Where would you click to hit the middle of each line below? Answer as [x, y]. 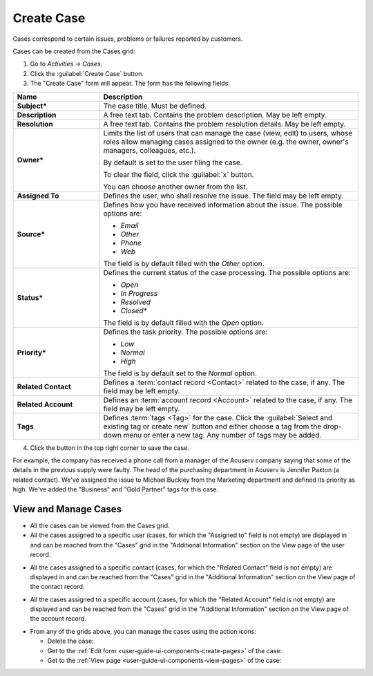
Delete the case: [70, 641]
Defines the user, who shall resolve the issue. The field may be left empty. [223, 196]
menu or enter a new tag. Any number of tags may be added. [222, 435]
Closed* [134, 310]
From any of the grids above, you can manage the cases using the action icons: [143, 631]
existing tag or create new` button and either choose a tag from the [212, 426]
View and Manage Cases [67, 509]
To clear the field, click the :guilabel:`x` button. [179, 174]
